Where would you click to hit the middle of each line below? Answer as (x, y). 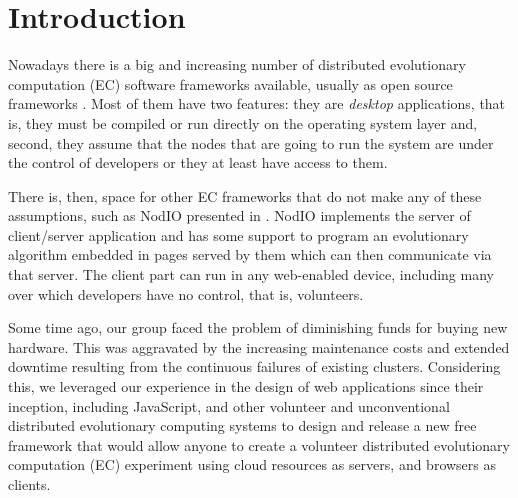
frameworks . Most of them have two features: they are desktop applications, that (257, 103)
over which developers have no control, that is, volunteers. (186, 293)
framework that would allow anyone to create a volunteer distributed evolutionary (259, 444)
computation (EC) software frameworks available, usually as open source (230, 83)
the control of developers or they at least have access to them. (198, 162)
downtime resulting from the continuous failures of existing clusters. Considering (254, 366)
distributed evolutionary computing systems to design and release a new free (242, 425)
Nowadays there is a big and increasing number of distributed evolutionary (237, 64)
